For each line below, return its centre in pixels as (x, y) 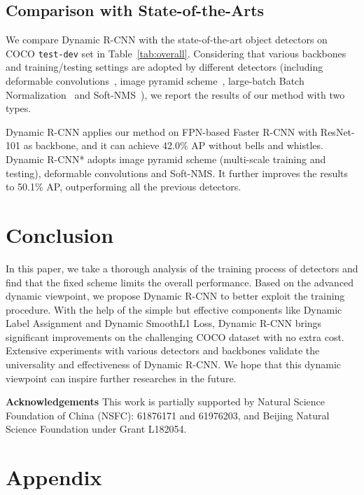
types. (19, 108)
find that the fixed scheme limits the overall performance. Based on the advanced (180, 282)
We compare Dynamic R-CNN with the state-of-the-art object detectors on (167, 40)
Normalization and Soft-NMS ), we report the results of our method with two (175, 94)
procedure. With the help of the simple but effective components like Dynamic (174, 309)
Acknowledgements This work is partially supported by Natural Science (166, 402)
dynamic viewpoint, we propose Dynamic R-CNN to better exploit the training (175, 296)
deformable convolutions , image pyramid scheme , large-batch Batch (155, 81)
